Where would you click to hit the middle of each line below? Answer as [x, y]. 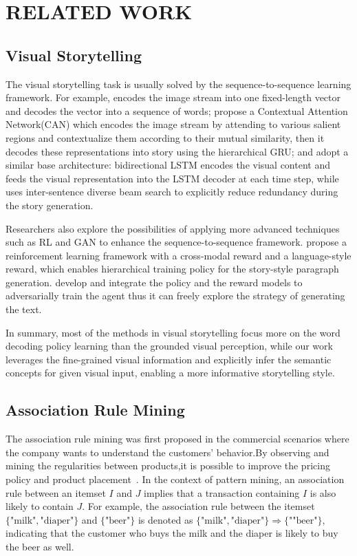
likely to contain [40, 506]
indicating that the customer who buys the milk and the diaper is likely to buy [172, 533]
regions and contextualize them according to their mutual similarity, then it [165, 137]
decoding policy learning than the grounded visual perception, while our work [169, 346]
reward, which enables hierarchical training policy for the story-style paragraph [172, 269]
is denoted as [165, 519]
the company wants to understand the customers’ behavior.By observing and [167, 452]
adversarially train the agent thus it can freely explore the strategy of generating [175, 296]
